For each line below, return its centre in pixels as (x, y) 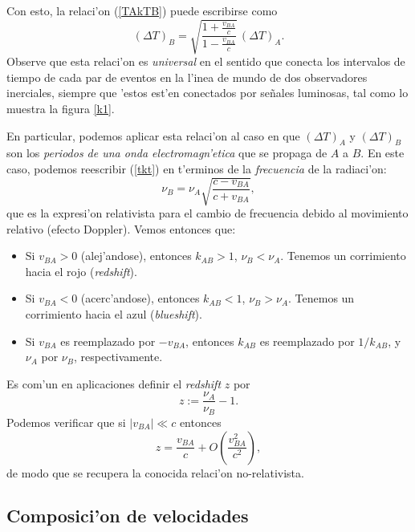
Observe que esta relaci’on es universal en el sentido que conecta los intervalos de (206, 61)
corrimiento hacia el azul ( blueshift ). (114, 314)
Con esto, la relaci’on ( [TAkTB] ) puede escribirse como (142, 10)
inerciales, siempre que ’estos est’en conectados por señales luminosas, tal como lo (207, 93)
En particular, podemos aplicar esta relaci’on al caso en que (153, 135)
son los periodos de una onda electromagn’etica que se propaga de (167, 153)
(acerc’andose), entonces (140, 298)
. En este (382, 153)
